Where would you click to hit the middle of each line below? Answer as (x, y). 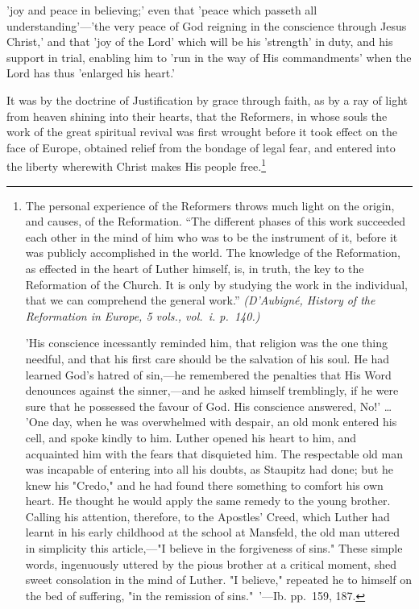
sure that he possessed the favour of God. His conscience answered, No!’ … (209, 406)
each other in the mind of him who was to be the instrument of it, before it (212, 236)
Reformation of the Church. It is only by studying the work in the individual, (216, 284)
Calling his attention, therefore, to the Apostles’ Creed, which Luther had (207, 516)
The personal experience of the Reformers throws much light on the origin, (210, 205)
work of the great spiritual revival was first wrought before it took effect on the (202, 132)
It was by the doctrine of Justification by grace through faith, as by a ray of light (207, 99)
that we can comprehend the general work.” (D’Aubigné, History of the (200, 300)
